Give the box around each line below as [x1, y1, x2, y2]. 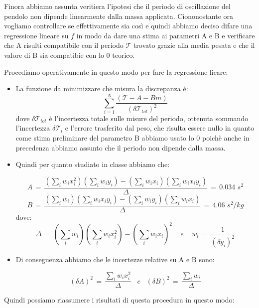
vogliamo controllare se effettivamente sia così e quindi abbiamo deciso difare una [4, 20, 253, 31]
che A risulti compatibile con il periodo [4, 40, 124, 50]
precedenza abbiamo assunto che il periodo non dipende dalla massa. [15, 142, 226, 153]
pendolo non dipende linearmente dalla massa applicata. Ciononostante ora [4, 10, 234, 21]
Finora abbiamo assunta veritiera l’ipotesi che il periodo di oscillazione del [4, 1, 231, 11]
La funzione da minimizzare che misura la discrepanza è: [15, 83, 188, 94]
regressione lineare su [4, 30, 69, 40]
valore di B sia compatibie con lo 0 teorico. [4, 49, 135, 60]
